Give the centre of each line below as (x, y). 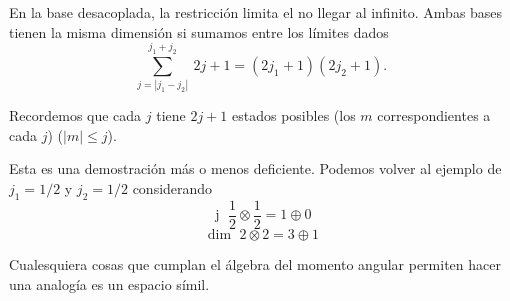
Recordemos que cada (75, 115)
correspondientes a (434, 115)
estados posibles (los (294, 115)
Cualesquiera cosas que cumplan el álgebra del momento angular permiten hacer (255, 263)
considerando (172, 188)
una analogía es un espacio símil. (109, 283)
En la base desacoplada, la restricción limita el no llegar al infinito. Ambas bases (256, 12)
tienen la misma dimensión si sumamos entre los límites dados (199, 31)
